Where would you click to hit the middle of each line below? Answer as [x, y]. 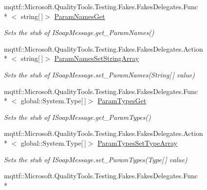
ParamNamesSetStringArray [97, 58]
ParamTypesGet [122, 101]
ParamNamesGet [80, 16]
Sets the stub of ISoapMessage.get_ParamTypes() [77, 117]
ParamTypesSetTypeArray [137, 142]
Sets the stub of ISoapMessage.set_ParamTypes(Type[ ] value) [96, 159]
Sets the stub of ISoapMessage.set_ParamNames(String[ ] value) [99, 74]
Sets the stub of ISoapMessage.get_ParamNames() [79, 32]
